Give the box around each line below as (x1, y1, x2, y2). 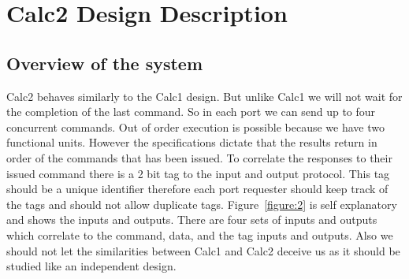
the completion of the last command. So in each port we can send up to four (6, 103, 376, 120)
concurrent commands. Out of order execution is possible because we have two (6, 118, 385, 135)
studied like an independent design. (6, 258, 177, 274)
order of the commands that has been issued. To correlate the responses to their (6, 149, 392, 166)
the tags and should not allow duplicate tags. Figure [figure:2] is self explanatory (6, 195, 397, 212)
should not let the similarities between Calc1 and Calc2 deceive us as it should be (6, 242, 400, 259)
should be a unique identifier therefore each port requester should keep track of (6, 180, 389, 197)
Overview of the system (6, 50, 203, 75)
